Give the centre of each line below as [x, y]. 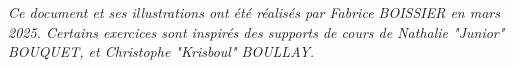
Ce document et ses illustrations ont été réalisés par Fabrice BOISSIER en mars [254, 12]
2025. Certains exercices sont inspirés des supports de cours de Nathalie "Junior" [256, 31]
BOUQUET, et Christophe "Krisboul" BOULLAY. [161, 51]
